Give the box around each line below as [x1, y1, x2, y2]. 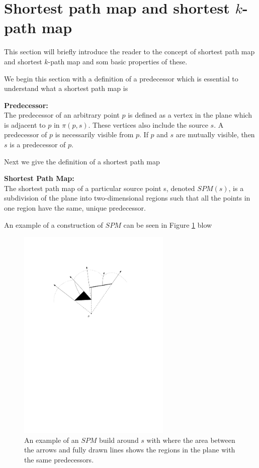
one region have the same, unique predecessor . [4, 203, 146, 213]
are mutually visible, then [176, 129, 255, 140]
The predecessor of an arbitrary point [4, 110, 120, 120]
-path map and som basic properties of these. [48, 56, 188, 66]
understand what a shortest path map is [4, 83, 128, 93]
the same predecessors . [24, 454, 94, 464]
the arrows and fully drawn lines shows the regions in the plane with [24, 444, 235, 455]
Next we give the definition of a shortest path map [4, 156, 160, 166]
